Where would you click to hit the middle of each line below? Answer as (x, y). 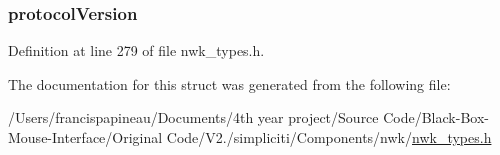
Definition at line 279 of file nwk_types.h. (136, 50)
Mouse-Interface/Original (85, 137)
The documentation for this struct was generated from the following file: (229, 83)
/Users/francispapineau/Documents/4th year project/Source (193, 117)
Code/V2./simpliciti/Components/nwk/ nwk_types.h (329, 137)
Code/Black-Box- (436, 117)
